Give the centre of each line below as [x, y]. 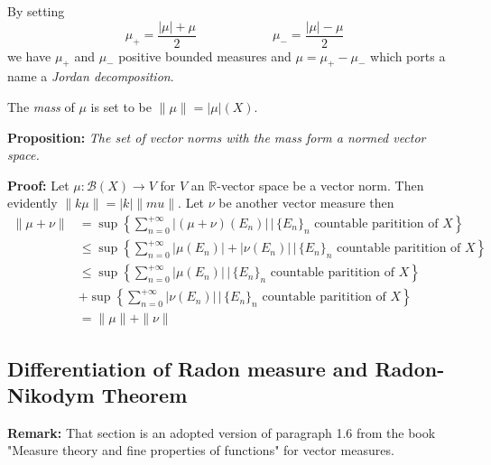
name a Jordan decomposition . [91, 76]
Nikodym [51, 394]
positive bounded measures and [205, 56]
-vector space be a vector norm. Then [320, 185]
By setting [36, 11]
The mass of [41, 107]
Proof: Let [38, 185]
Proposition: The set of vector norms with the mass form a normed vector [217, 137]
